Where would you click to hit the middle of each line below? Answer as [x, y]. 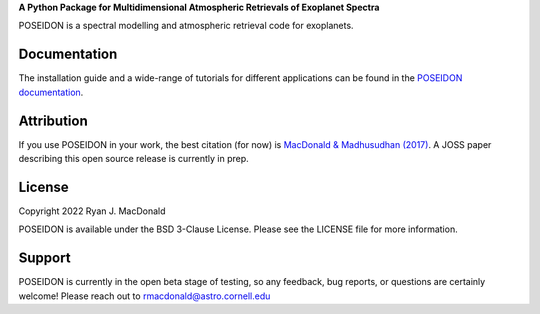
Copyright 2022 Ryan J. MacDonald [92, 211]
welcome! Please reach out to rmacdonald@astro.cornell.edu [144, 296]
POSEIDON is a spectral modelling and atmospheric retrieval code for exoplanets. [186, 26]
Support [44, 258]
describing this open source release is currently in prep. [133, 158]
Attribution [53, 120]
